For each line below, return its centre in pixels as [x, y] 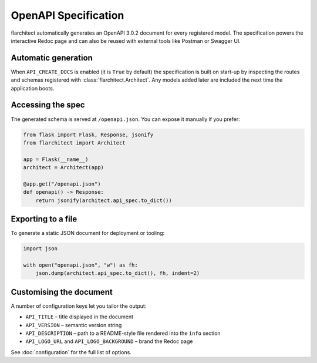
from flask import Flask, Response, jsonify [88, 135]
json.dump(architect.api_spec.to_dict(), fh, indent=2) [118, 273]
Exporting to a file [44, 219]
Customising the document [62, 292]
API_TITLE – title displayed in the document [80, 317]
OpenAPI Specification [68, 15]
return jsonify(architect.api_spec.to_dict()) [104, 200]
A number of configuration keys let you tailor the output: [79, 306]
